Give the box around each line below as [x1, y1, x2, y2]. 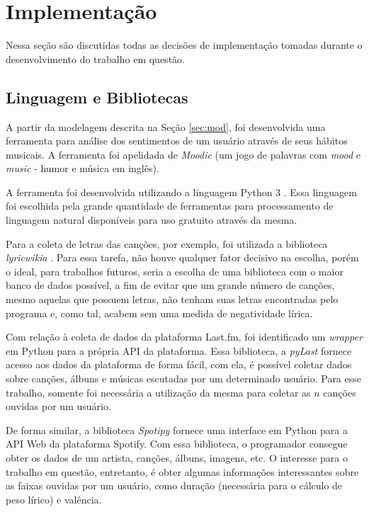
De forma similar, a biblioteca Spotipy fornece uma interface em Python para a [6, 422, 348, 437]
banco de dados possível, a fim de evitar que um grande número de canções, [6, 278, 335, 292]
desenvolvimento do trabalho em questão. [6, 51, 185, 66]
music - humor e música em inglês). [6, 161, 159, 176]
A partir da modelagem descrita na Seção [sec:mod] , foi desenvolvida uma [6, 119, 326, 134]
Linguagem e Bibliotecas [6, 86, 188, 108]
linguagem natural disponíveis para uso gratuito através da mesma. [6, 212, 297, 227]
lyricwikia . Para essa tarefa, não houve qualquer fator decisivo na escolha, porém [6, 250, 359, 265]
